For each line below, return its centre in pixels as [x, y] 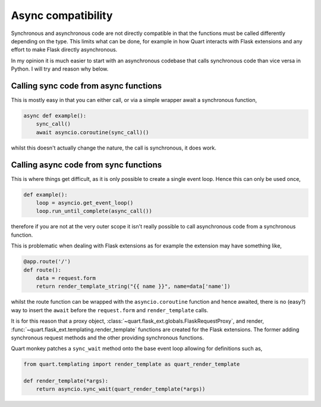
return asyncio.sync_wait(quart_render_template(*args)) [121, 389]
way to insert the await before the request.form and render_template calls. [110, 310]
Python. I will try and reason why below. [60, 69]
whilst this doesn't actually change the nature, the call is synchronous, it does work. [114, 148]
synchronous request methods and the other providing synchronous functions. [108, 338]
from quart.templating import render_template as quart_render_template [132, 364]
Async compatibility [62, 15]
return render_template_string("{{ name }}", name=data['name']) [133, 287]
